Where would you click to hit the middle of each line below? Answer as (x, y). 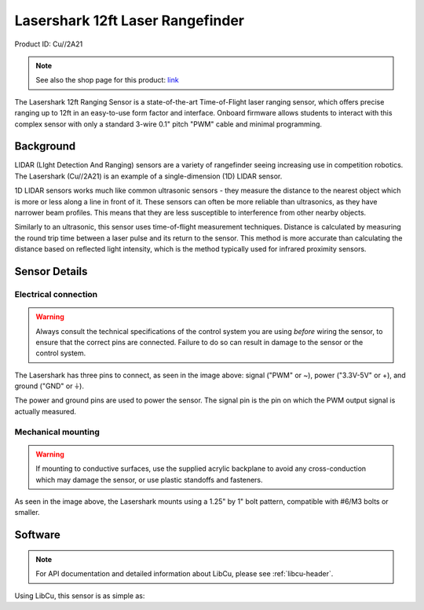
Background (45, 147)
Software (37, 535)
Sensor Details (51, 271)
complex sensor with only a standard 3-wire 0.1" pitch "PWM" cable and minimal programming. (168, 124)
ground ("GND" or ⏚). (49, 386)
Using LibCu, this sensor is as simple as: (80, 595)
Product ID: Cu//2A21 (49, 44)
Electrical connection (56, 294)
